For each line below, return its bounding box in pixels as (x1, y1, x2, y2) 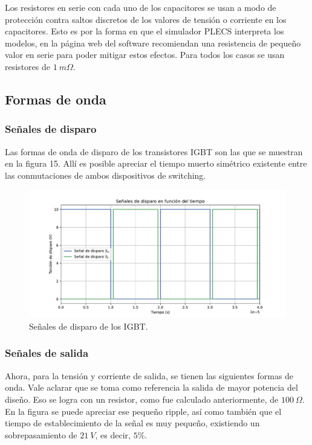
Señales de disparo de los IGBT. (29, 319, 148, 332)
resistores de (5, 60, 50, 72)
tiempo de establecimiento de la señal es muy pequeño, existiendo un (5, 417, 260, 429)
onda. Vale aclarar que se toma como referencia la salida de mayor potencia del (5, 381, 298, 394)
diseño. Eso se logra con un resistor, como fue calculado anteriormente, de (5, 392, 279, 405)
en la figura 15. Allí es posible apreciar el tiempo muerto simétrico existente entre (5, 157, 307, 170)
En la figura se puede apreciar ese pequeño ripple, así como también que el (5, 405, 282, 417)
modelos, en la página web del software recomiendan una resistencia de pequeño (5, 36, 301, 49)
